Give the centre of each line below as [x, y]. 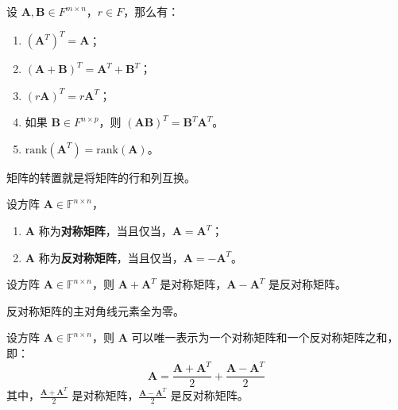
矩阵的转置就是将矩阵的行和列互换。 [101, 177]
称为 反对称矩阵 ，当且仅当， [111, 257]
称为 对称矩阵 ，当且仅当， [105, 231]
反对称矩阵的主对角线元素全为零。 [95, 310]
